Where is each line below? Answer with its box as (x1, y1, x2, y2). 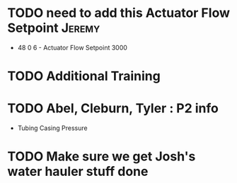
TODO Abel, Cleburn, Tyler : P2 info (7, 100, 219, 117)
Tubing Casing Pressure (17, 124, 88, 132)
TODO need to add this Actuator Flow (7, 5, 230, 21)
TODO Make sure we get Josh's (7, 148, 196, 165)
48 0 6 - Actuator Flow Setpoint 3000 (17, 43, 127, 52)
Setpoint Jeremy (7, 20, 100, 36)
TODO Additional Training (7, 69, 161, 84)
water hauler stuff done (7, 164, 149, 179)
